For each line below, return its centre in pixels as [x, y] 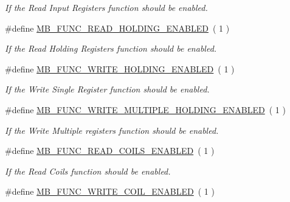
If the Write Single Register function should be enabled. [107, 89]
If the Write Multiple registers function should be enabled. [112, 130]
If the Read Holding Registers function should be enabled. [111, 48]
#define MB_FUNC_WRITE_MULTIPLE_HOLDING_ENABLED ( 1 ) [145, 109]
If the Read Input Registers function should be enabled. [106, 7]
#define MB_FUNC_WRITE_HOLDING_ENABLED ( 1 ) [120, 68]
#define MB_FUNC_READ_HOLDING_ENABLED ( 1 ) [117, 28]
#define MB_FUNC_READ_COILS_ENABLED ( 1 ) [110, 151]
